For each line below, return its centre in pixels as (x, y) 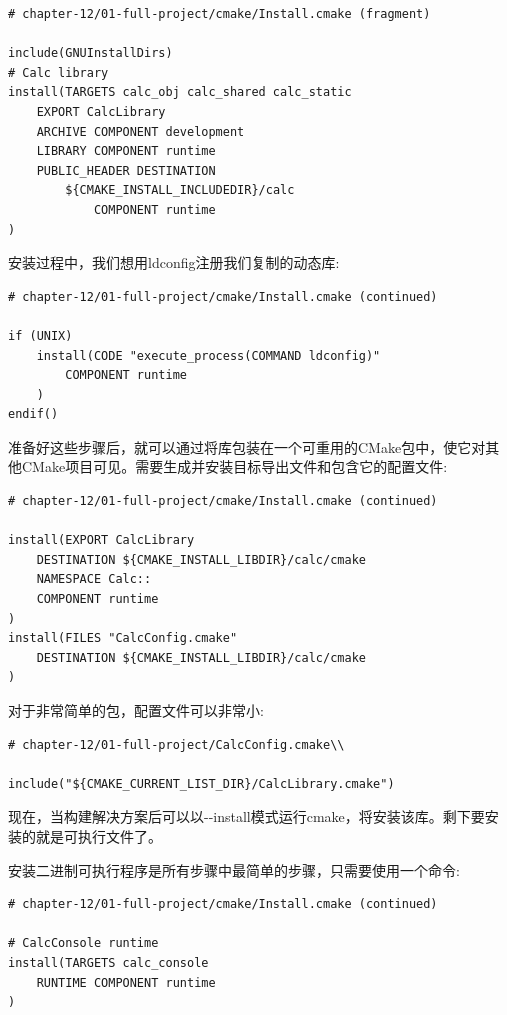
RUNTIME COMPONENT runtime (126, 982)
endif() (33, 414)
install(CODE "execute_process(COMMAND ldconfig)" (208, 355)
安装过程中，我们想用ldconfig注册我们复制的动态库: (174, 262)
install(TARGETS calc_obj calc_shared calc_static (180, 92)
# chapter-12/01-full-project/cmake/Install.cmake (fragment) (219, 14)
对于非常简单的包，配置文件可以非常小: (136, 710)
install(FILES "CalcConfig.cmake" (123, 638)
